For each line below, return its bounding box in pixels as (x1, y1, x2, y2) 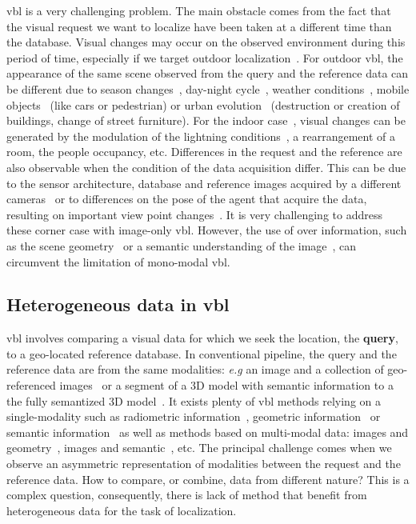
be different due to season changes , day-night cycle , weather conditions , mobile (6, 80, 410, 97)
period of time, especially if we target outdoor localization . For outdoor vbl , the (6, 49, 403, 66)
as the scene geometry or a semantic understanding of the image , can (6, 237, 357, 254)
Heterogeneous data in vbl (6, 292, 230, 317)
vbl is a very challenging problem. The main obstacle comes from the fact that (6, 2, 391, 18)
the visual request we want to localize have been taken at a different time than (6, 18, 392, 34)
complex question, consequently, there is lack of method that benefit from (6, 486, 367, 503)
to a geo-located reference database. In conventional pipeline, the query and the (6, 345, 397, 362)
